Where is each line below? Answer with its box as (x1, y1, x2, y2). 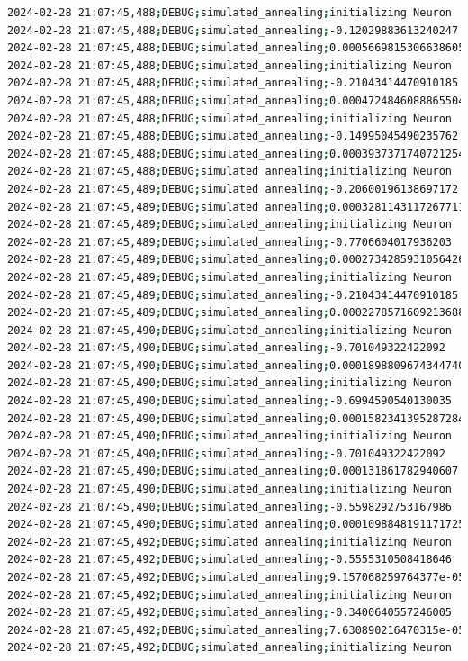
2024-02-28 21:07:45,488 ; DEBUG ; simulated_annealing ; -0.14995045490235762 (7, 130, 459, 143)
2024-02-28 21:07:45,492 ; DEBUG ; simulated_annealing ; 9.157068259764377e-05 (7, 571, 465, 584)
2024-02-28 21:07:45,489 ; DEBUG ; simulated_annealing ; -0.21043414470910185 (7, 288, 459, 302)
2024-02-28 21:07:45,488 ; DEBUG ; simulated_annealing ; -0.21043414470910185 (7, 77, 459, 90)
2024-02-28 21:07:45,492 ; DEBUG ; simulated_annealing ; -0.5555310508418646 (7, 553, 453, 566)
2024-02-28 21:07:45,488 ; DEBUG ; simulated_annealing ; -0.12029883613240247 (7, 23, 459, 37)
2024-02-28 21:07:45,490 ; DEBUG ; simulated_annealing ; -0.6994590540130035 (7, 394, 453, 408)
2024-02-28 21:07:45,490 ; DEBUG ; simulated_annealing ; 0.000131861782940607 (7, 465, 459, 478)
